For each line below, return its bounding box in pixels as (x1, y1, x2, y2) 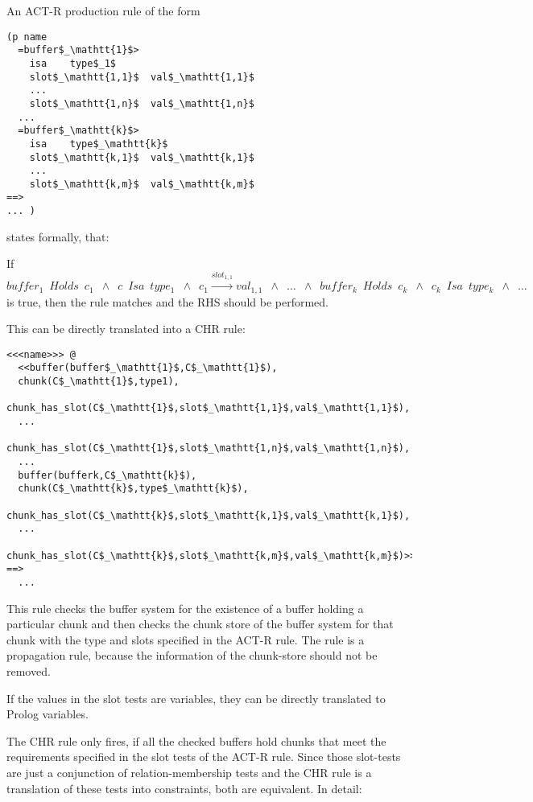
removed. (6, 663, 51, 679)
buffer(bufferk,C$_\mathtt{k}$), (18, 469, 197, 481)
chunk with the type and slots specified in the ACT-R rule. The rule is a (6, 631, 365, 648)
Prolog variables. (6, 705, 89, 722)
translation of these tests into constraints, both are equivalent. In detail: (6, 779, 362, 796)
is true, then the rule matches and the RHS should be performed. (6, 293, 328, 310)
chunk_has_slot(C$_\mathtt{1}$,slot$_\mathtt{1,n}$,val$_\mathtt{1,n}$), (6, 442, 411, 454)
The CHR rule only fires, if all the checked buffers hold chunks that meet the (6, 732, 386, 749)
